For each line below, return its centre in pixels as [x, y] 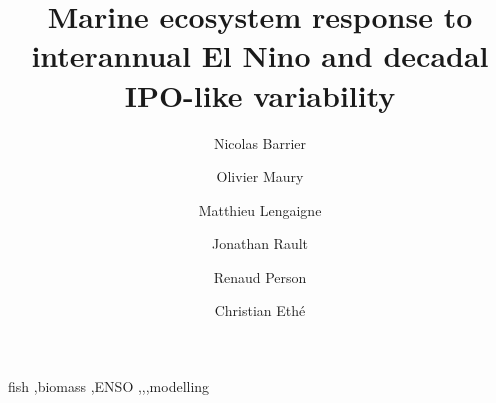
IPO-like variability [260, 94]
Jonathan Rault [260, 243]
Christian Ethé [260, 310]
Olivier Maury [260, 176]
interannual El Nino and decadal [260, 55]
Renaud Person [260, 276]
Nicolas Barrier [260, 142]
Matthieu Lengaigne [260, 209]
